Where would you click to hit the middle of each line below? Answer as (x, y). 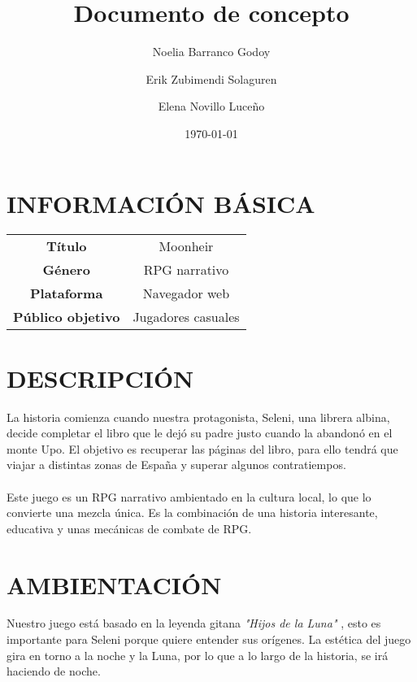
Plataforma (66, 293)
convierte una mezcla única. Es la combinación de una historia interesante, (192, 513)
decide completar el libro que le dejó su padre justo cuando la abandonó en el (200, 433)
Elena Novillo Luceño (211, 106)
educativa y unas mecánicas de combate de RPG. (129, 528)
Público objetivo (67, 317)
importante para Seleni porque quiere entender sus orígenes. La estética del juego (209, 639)
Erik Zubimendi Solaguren (211, 78)
